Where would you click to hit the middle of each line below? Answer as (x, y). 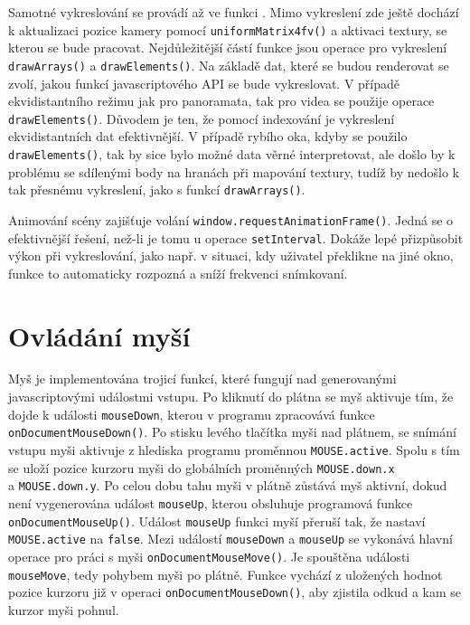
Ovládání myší (99, 335)
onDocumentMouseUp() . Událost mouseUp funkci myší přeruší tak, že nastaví (217, 521)
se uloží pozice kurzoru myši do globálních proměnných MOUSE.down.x (202, 467)
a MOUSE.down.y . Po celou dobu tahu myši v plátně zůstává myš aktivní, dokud (228, 485)
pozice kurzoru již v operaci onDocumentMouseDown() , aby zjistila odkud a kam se (235, 592)
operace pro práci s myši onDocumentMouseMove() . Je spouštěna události (209, 556)
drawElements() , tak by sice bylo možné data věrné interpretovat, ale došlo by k (232, 153)
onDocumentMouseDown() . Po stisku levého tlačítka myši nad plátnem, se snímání (232, 432)
